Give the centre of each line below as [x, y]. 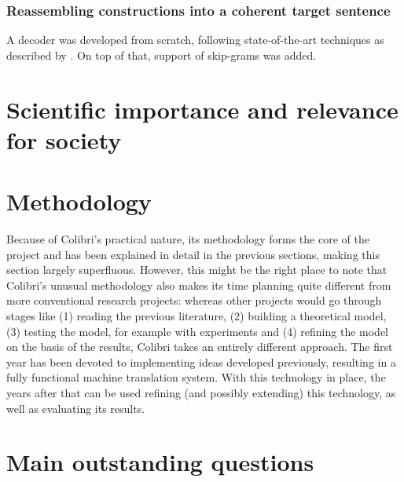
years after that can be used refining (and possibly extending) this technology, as [201, 393]
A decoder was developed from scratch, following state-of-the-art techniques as [195, 40]
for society [64, 139]
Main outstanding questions [160, 462]
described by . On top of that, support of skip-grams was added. [162, 55]
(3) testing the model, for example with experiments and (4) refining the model [197, 331]
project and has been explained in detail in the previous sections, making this [193, 254]
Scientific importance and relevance [202, 109]
